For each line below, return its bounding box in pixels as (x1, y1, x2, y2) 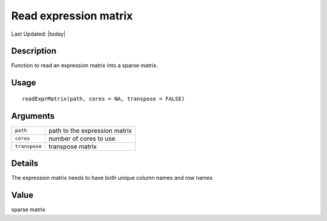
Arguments (11, 111, 55, 121)
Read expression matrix (11, 9, 133, 22)
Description (11, 46, 57, 56)
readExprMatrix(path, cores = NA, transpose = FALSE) (22, 95, 185, 102)
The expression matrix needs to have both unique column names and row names (11, 174, 213, 182)
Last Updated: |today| (11, 30, 66, 38)
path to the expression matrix (48, 126, 133, 134)
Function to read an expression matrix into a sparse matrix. (11, 62, 158, 69)
